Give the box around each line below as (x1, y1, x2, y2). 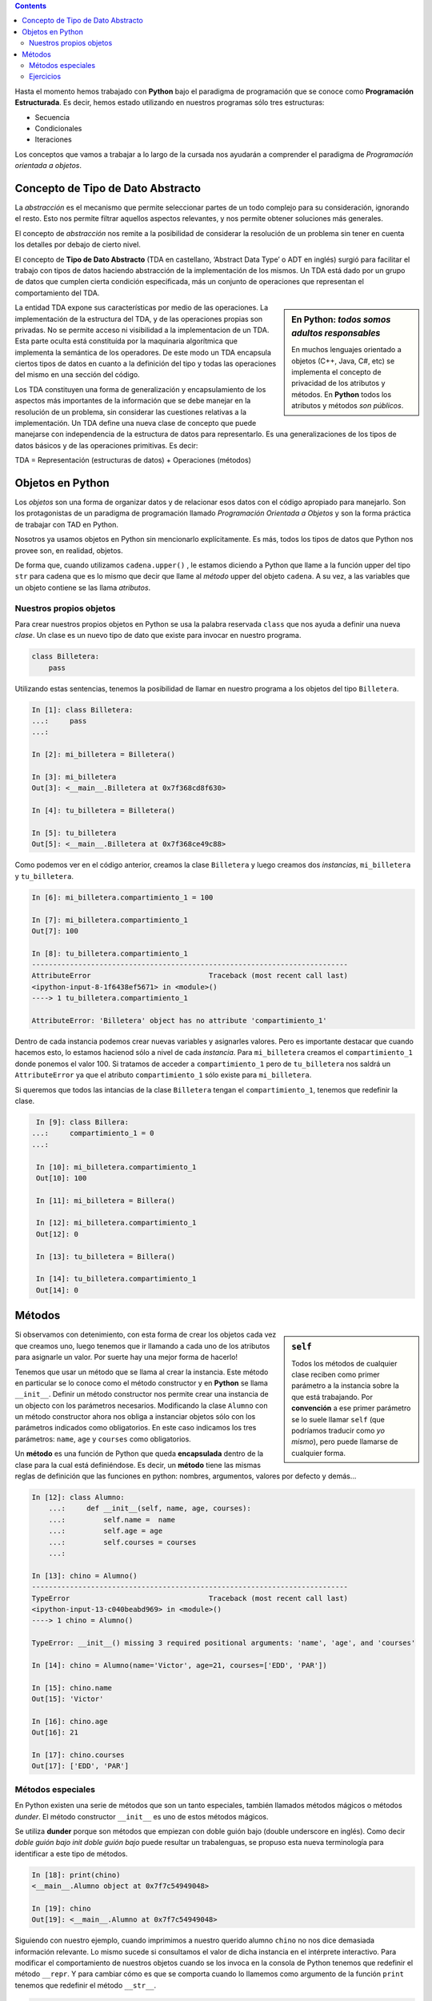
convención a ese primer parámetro (291, 1403, 411, 1413)
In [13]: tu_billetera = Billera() (36, 1252, 176, 1261)
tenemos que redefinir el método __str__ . (14, 1980, 157, 1990)
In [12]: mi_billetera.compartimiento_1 (36, 1218, 197, 1228)
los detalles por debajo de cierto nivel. (14, 240, 142, 250)
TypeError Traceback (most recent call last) (31, 1594, 348, 1602)
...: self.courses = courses (48, 1538, 197, 1546)
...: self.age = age (48, 1526, 163, 1536)
